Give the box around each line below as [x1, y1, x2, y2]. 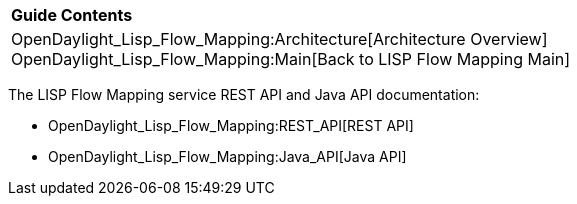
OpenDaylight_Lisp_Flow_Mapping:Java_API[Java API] [48, 148, 407, 165]
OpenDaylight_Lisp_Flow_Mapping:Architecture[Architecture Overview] [11, 29, 548, 49]
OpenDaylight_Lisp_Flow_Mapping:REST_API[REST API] [48, 117, 414, 134]
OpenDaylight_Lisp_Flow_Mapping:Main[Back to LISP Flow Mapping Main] [11, 49, 571, 69]
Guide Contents [11, 5, 133, 25]
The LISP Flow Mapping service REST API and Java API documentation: [8, 86, 480, 103]
